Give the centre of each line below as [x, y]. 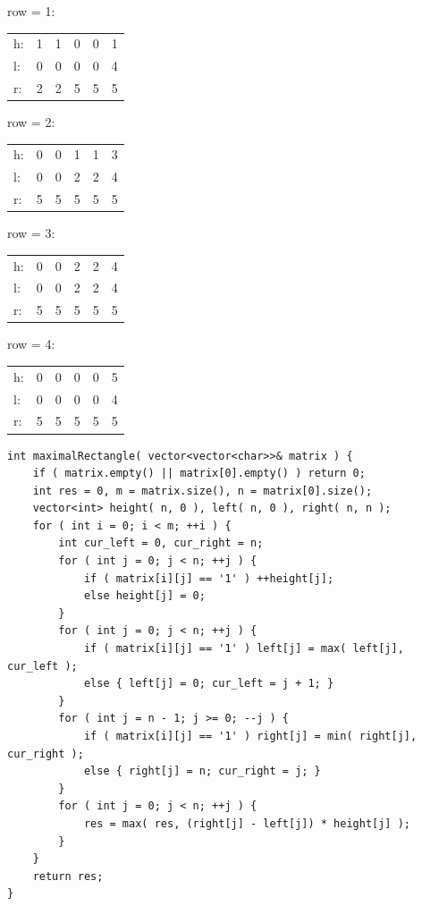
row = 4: [31, 344]
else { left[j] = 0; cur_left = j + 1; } [209, 684]
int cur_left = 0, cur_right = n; [161, 543]
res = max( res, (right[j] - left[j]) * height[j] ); [247, 823]
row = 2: [31, 122]
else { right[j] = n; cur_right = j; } [202, 771]
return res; [68, 876]
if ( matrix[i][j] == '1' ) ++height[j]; [209, 578]
